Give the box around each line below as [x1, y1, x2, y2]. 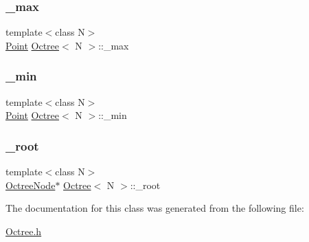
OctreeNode [5, 177, 56, 192]
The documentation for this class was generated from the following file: [5, 201, 304, 215]
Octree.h [5, 223, 42, 238]
